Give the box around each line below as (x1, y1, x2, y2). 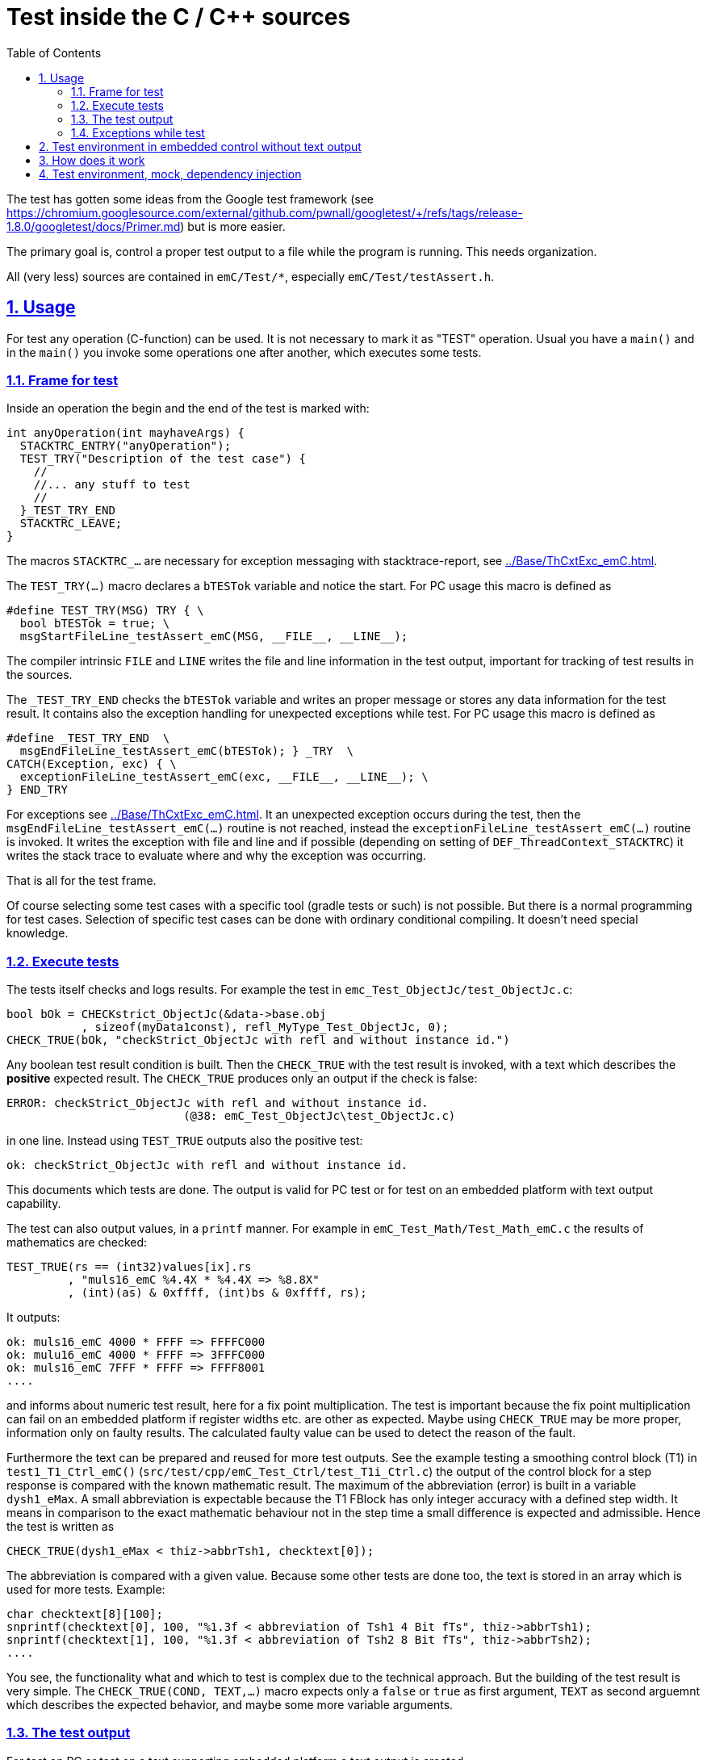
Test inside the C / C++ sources (6, 3, 351, 31)
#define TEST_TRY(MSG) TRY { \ (6, 604, 204, 618)
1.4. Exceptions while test (71, 125, 205, 140)
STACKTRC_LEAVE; (19, 517, 123, 530)
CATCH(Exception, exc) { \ (6, 757, 177, 771)
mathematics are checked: (6, 1235, 148, 1250)
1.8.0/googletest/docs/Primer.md (6, 219, 181, 233)
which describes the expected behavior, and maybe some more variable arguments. (6, 1698, 454, 1712)
